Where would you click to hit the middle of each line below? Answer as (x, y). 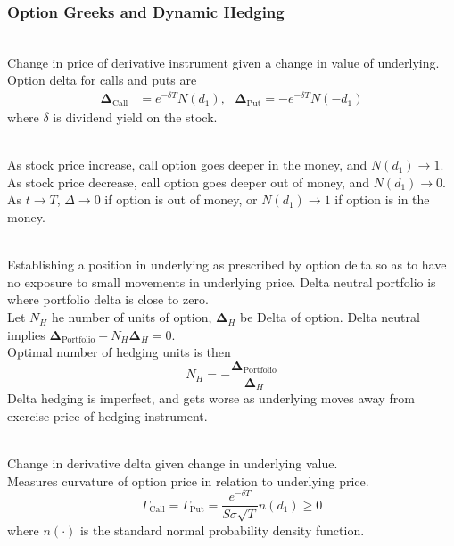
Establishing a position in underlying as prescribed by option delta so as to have (227, 265)
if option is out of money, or (181, 199)
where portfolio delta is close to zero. (108, 299)
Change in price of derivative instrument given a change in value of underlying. (223, 62)
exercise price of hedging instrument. (107, 415)
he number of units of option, (132, 317)
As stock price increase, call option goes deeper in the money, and (187, 165)
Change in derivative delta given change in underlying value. (173, 463)
